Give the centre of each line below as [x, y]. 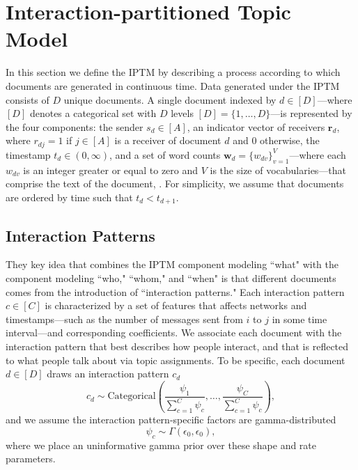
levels [182, 113]
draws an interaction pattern [108, 374]
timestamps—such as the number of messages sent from [124, 319]
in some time [299, 319]
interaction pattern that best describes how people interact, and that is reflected [177, 346]
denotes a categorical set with [93, 113]
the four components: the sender [75, 126]
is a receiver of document [168, 140]
